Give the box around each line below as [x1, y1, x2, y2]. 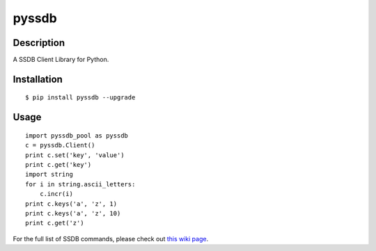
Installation [13, 73, 63, 85]
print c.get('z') [25, 219, 84, 227]
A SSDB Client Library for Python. [13, 56, 109, 64]
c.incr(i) [39, 190, 73, 198]
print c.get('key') [25, 161, 92, 169]
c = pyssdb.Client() [25, 141, 95, 149]
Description [13, 37, 65, 49]
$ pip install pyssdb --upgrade [25, 94, 136, 102]
